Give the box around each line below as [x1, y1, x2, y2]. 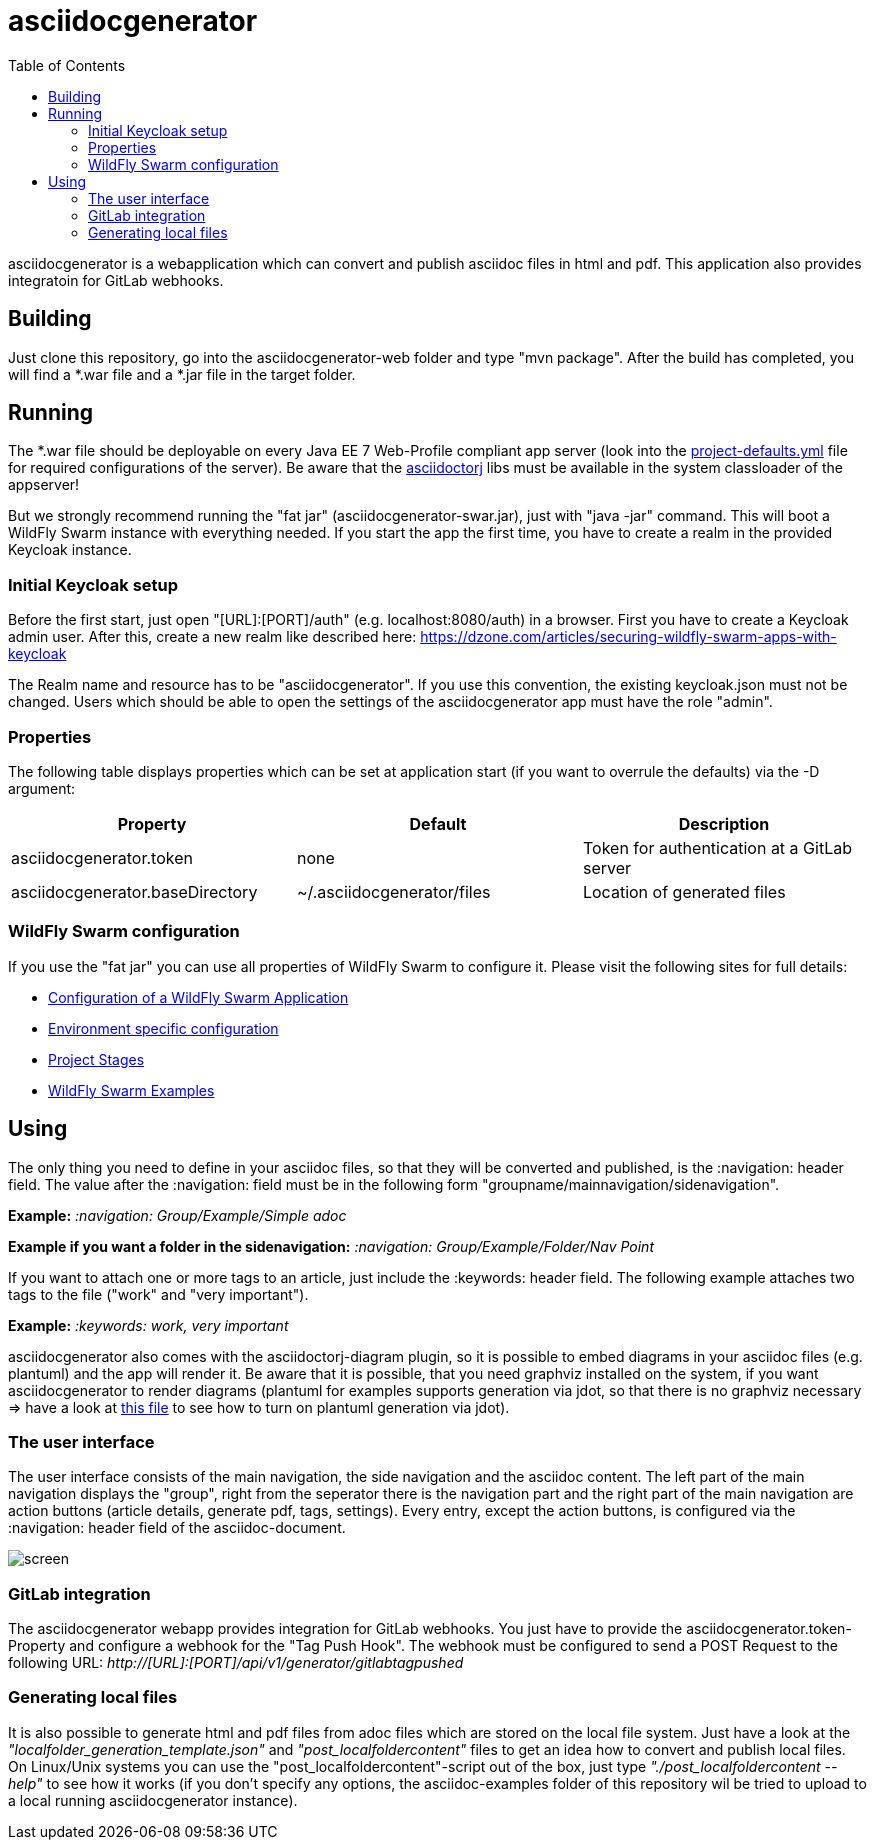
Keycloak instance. [8, 541, 132, 559]
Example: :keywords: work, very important [8, 1316, 289, 1334]
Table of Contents [8, 56, 126, 74]
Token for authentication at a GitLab [582, 837, 852, 858]
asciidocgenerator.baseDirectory [11, 881, 258, 902]
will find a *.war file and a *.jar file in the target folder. [8, 365, 356, 383]
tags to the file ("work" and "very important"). [8, 1285, 309, 1303]
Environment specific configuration [48, 1019, 279, 1037]
